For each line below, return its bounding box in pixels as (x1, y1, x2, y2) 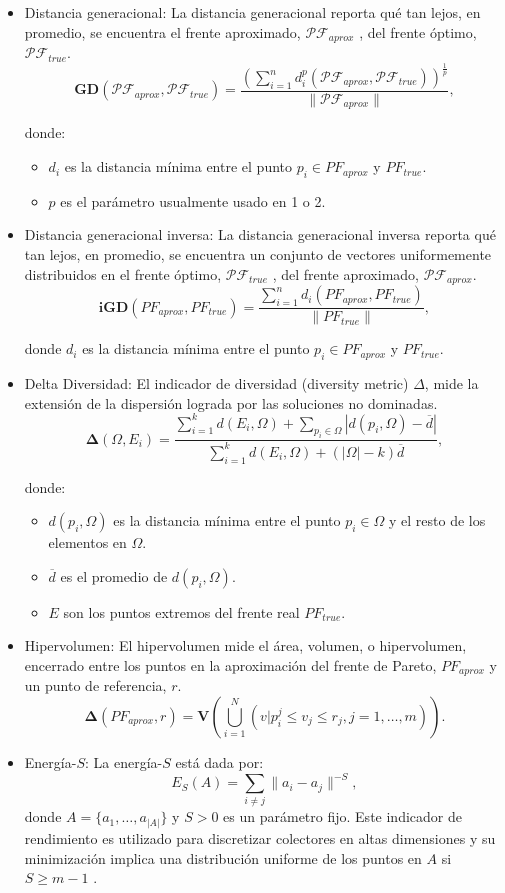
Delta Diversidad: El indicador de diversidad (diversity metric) (24, 372, 409, 393)
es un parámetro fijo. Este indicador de (223, 806, 462, 827)
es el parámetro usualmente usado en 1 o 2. (60, 190, 326, 211)
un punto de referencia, (24, 675, 167, 696)
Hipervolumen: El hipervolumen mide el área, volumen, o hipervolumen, (24, 635, 467, 656)
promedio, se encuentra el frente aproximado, (24, 21, 301, 42)
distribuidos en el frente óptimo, (24, 263, 222, 284)
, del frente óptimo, (359, 21, 477, 42)
